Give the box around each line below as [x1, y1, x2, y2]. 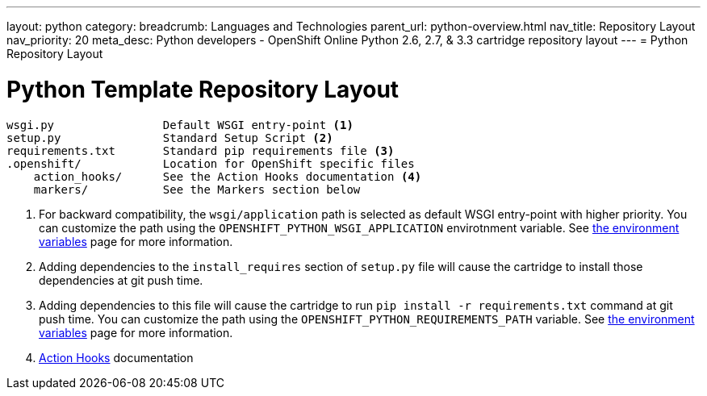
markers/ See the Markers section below [33, 182, 361, 196]
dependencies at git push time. [39, 273, 203, 287]
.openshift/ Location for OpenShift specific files [6, 156, 415, 170]
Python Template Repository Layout [6, 75, 400, 103]
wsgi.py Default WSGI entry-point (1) [6, 118, 353, 131]
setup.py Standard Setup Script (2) [6, 131, 333, 144]
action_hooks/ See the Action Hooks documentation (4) [33, 169, 422, 183]
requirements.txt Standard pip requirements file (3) [6, 144, 395, 157]
